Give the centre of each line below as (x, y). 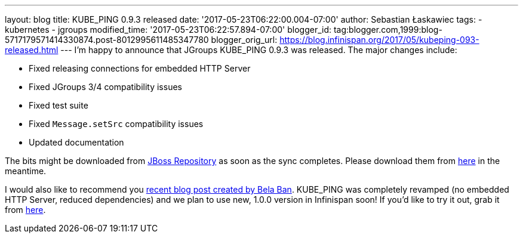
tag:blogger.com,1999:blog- (388, 30)
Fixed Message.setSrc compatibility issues (116, 124)
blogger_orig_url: (244, 40)
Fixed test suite (59, 105)
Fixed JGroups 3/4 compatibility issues (105, 87)
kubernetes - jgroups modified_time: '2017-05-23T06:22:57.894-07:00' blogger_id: (168, 30)
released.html (32, 50)
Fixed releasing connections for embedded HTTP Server (140, 68)
